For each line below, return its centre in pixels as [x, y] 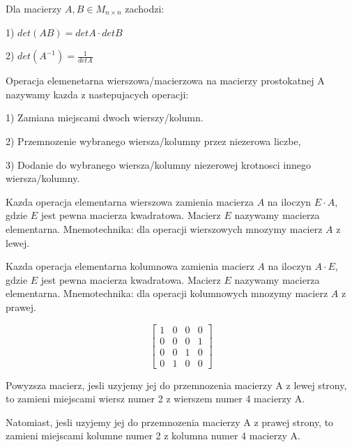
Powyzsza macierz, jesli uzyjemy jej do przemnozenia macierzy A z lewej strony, [176, 385]
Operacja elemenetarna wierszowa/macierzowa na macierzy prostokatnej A [165, 81]
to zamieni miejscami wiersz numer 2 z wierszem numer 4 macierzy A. [155, 399]
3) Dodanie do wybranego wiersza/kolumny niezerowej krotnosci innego [159, 164]
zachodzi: [145, 8]
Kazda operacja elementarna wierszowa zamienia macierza [130, 201]
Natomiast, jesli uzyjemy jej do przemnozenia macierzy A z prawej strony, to [170, 422]
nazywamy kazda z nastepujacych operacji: [97, 94]
